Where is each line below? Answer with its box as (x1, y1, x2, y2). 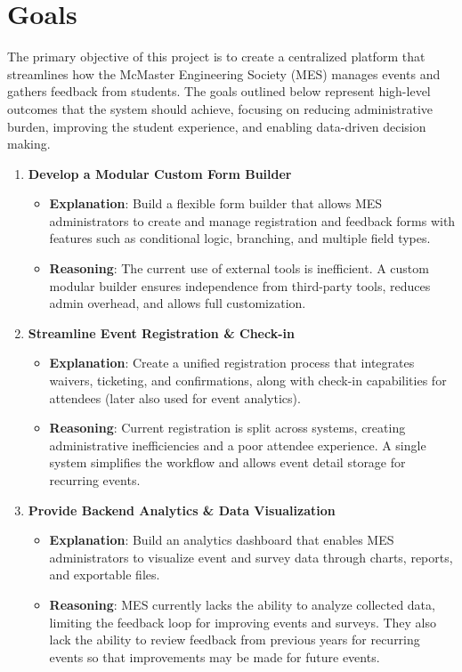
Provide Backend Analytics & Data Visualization (28, 500, 336, 519)
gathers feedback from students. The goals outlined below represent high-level (7, 82, 431, 101)
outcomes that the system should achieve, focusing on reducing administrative (7, 99, 434, 117)
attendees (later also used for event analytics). (49, 388, 301, 407)
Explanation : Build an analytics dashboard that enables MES (49, 530, 394, 549)
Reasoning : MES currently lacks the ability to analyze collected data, (49, 595, 435, 613)
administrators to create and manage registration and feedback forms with (49, 211, 456, 230)
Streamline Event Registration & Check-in (28, 323, 295, 342)
